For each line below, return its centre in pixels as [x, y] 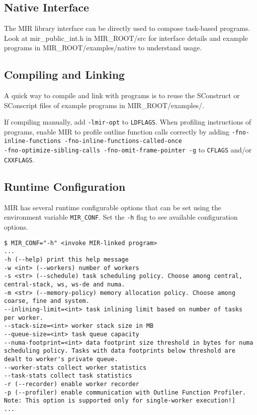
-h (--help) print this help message [66, 260]
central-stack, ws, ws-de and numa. [65, 284]
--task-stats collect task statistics [68, 376]
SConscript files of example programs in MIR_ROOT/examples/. [104, 105]
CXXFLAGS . [19, 159]
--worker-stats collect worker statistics [75, 367]
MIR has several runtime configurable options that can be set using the [113, 207]
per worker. [24, 318]
